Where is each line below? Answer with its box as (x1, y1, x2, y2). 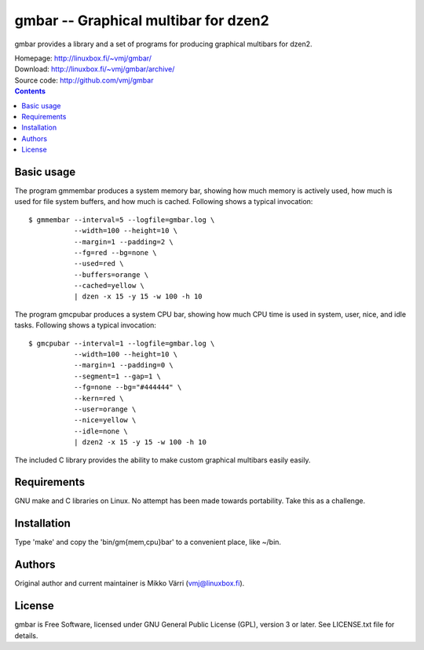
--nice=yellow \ (73, 416, 137, 425)
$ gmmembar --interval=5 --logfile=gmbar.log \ (28, 215, 215, 224)
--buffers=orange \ (73, 270, 149, 279)
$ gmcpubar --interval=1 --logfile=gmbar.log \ (28, 338, 215, 348)
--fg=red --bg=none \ (73, 248, 157, 257)
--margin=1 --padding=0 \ (73, 361, 174, 370)
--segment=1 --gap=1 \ (73, 371, 161, 381)
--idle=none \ (73, 426, 129, 436)
